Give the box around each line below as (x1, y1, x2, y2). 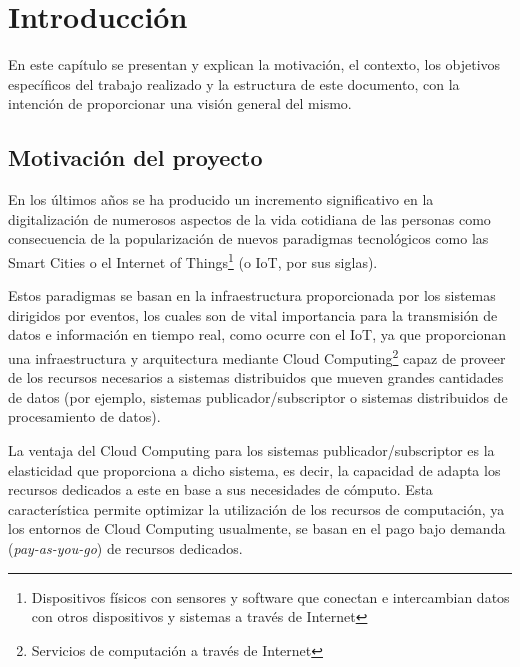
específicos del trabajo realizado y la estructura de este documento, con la (8, 73, 460, 94)
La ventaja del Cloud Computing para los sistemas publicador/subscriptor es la (8, 439, 495, 460)
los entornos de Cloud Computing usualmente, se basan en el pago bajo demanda (8, 518, 506, 539)
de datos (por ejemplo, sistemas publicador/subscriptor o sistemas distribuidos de (8, 386, 508, 407)
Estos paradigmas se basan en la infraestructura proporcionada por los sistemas (8, 285, 496, 306)
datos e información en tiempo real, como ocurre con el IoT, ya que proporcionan (8, 324, 507, 345)
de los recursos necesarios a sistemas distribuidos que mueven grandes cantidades (8, 367, 504, 388)
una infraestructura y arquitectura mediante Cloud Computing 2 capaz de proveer (8, 344, 506, 368)
